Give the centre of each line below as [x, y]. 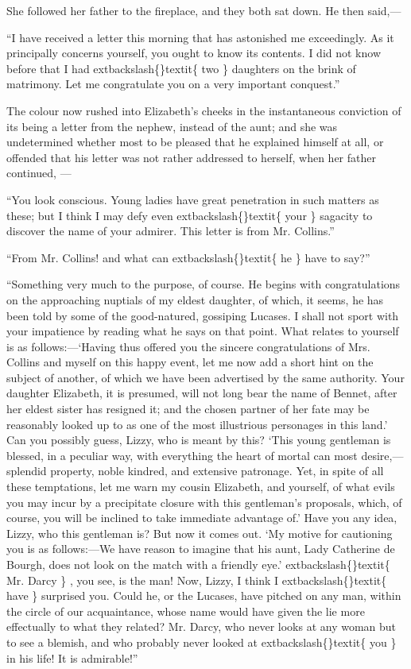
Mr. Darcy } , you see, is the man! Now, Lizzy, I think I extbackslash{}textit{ [197, 580]
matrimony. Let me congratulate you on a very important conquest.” [173, 84]
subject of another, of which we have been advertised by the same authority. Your [205, 377]
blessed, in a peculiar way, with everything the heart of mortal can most [182, 455]
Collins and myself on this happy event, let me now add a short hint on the [190, 362]
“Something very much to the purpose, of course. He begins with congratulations [204, 284]
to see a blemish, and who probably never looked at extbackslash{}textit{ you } [202, 642]
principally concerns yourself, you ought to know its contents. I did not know [194, 53]
